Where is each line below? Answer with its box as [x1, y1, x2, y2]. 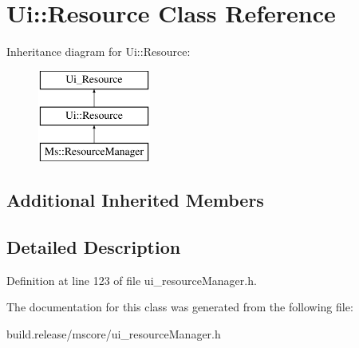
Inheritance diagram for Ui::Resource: [6, 43, 191, 60]
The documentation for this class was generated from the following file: [6, 299, 353, 315]
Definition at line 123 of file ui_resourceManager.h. [6, 271, 257, 288]
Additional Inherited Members [6, 188, 264, 212]
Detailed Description [6, 234, 181, 259]
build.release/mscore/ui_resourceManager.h [6, 325, 221, 342]
